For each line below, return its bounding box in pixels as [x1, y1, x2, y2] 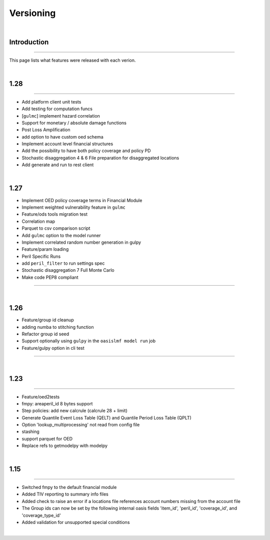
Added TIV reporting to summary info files [21, 491, 108, 497]
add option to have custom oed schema [21, 134, 103, 140]
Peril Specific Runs [21, 253, 61, 259]
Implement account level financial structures [21, 141, 113, 147]
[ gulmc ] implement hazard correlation [21, 113, 100, 119]
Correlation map [21, 218, 55, 224]
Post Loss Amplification [21, 127, 70, 133]
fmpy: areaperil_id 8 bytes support [21, 400, 93, 406]
